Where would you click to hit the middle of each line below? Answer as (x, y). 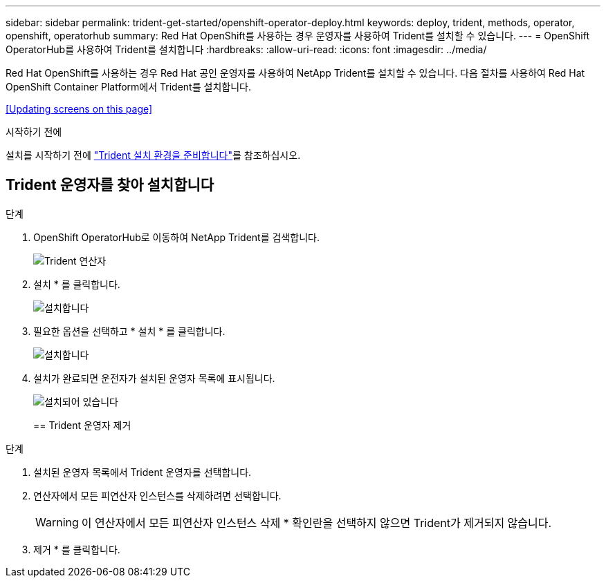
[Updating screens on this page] (79, 109)
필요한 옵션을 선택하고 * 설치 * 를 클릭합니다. (129, 331)
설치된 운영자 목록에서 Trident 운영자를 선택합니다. (143, 472)
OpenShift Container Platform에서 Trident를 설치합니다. (128, 87)
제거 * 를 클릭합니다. (77, 549)
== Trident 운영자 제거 (82, 425)
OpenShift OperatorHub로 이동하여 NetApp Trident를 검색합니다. (176, 237)
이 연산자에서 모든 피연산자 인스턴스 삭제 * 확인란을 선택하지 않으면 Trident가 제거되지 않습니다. (316, 523)
